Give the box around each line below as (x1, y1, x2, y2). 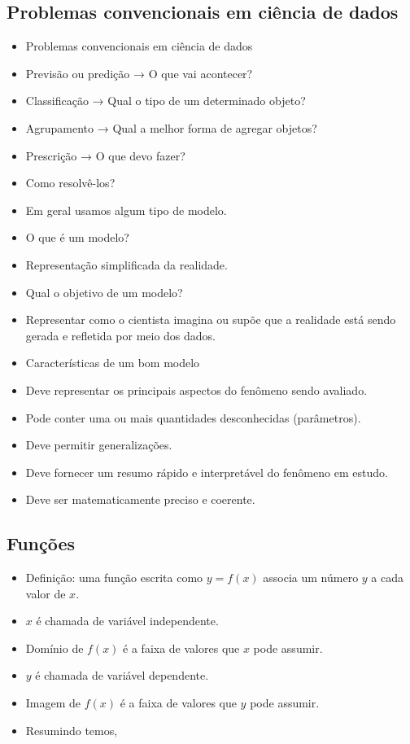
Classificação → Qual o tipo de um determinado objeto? (25, 92, 306, 109)
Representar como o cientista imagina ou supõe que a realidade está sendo (25, 311, 396, 328)
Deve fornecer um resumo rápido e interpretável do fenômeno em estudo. (25, 463, 388, 480)
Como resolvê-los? (25, 174, 116, 191)
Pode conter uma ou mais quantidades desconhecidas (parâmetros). (25, 409, 361, 426)
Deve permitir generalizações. (25, 436, 172, 453)
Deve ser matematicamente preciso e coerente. (25, 491, 255, 508)
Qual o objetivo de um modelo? (25, 283, 183, 300)
